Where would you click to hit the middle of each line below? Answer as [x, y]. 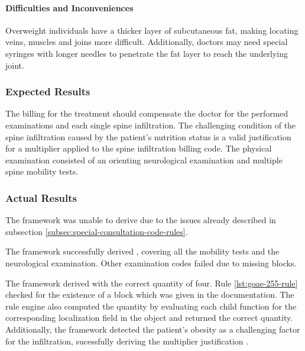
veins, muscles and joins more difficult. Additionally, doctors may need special [147, 42]
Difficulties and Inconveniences [69, 7]
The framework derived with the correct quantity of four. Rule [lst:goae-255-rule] [152, 283]
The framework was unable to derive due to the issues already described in [141, 220]
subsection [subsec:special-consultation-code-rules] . [97, 231]
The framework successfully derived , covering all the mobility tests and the [142, 251]
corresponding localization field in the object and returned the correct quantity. [149, 318]
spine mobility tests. [42, 171]
